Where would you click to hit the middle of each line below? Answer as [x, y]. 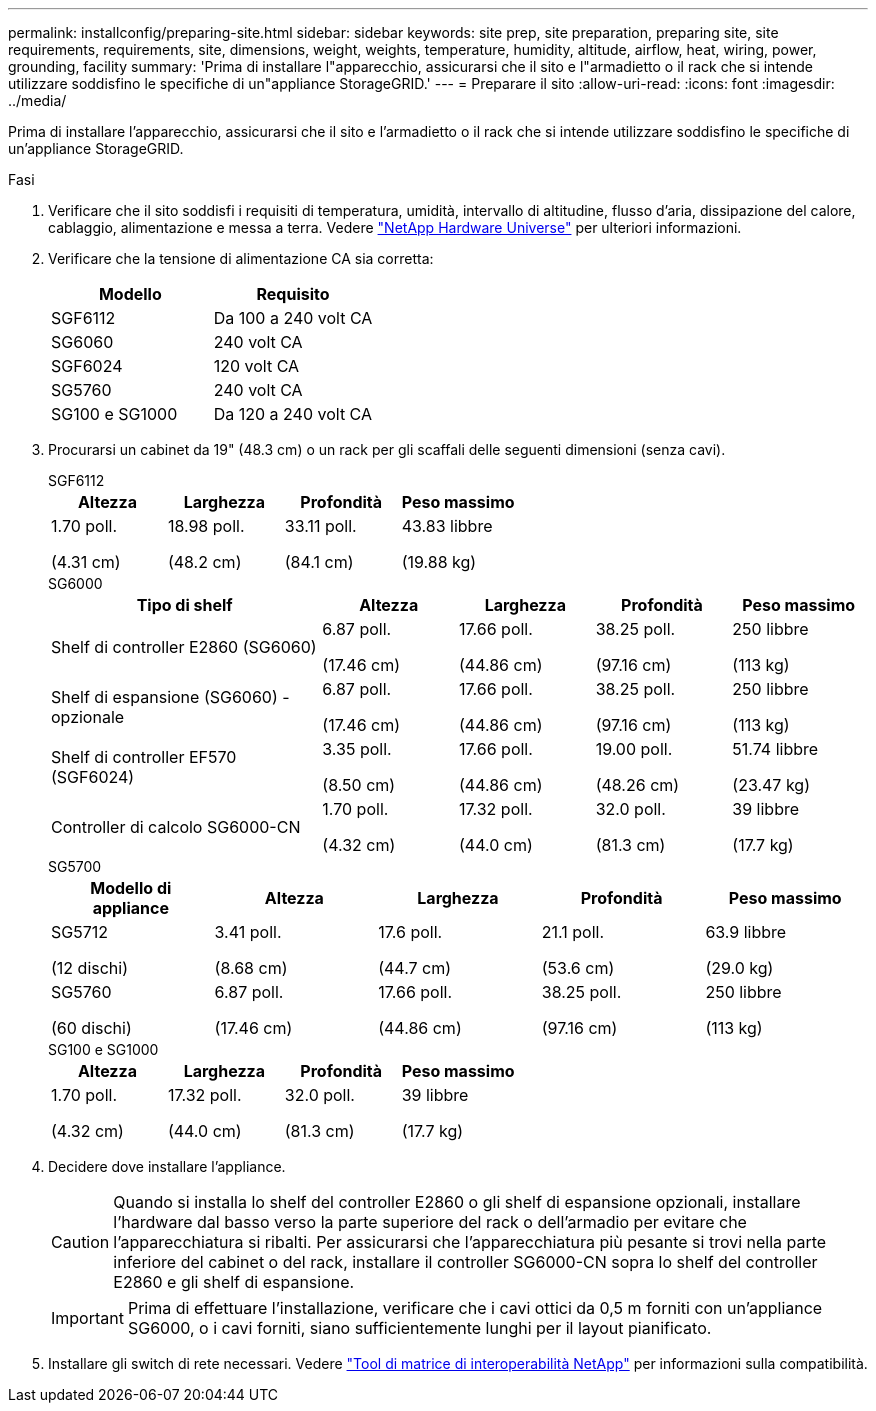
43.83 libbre [447, 526]
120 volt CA [256, 366]
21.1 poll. [573, 932]
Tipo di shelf [184, 605]
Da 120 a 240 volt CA [293, 414]
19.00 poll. [634, 749]
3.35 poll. [357, 749]
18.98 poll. [206, 526]
